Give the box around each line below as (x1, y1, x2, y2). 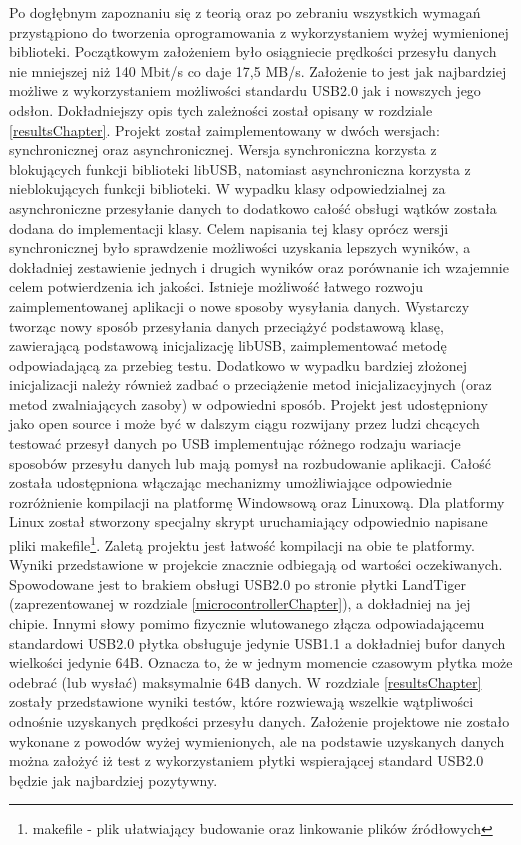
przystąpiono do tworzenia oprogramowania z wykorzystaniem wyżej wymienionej (9, 21, 509, 42)
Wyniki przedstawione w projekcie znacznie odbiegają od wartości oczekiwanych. (9, 554, 503, 575)
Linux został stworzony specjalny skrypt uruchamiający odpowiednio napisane (9, 511, 488, 532)
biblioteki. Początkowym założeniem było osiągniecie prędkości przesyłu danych (9, 41, 497, 62)
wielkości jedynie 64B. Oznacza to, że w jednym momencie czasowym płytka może (9, 652, 513, 673)
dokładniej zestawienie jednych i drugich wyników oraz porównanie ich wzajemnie (9, 256, 509, 277)
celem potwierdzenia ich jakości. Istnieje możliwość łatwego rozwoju (9, 276, 424, 297)
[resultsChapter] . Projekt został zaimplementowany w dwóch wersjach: (9, 119, 440, 140)
